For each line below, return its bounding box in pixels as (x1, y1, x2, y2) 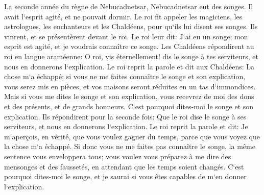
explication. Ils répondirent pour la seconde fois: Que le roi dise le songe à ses (4, 111, 247, 121)
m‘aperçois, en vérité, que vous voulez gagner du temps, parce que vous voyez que (4, 131, 260, 141)
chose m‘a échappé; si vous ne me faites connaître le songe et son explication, (4, 71, 246, 82)
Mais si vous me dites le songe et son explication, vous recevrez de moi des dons (4, 91, 254, 102)
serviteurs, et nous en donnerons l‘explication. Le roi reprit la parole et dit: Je (4, 121, 248, 132)
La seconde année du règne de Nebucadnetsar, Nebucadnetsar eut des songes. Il (4, 1, 253, 11)
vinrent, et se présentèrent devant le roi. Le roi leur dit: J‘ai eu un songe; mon (4, 31, 248, 41)
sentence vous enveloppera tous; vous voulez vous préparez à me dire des (4, 151, 231, 161)
